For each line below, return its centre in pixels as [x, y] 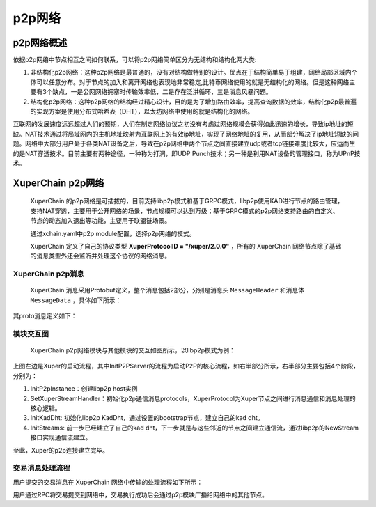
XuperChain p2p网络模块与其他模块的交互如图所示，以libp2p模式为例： [133, 350]
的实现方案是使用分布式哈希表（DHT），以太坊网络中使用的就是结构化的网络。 [142, 111]
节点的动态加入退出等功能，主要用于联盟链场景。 [100, 221]
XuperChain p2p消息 [48, 274]
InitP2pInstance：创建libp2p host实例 [84, 389]
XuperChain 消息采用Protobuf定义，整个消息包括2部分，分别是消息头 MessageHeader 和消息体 [167, 290]
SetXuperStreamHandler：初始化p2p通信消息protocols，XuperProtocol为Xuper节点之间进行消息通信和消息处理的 [193, 398]
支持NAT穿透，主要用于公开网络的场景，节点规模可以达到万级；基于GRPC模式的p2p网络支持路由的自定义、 [185, 211]
